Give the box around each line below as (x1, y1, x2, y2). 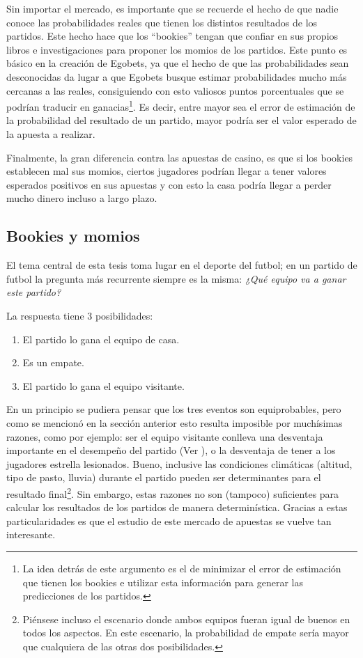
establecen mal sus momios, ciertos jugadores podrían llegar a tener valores (6, 164, 327, 178)
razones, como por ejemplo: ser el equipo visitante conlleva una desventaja (6, 429, 323, 444)
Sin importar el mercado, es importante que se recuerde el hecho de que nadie (6, 1, 339, 15)
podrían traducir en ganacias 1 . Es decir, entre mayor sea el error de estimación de (6, 97, 355, 113)
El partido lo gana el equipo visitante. (22, 378, 185, 393)
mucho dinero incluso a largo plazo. (6, 191, 157, 205)
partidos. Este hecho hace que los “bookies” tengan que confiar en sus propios (6, 29, 339, 43)
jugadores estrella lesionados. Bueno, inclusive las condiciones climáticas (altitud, (6, 456, 353, 471)
